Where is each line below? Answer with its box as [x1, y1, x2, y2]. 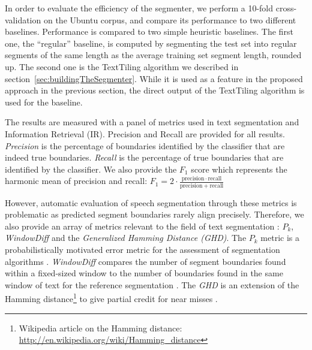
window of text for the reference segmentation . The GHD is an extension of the [5, 278, 299, 291]
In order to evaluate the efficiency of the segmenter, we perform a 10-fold [5, 2, 274, 14]
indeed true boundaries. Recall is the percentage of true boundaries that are [5, 151, 284, 164]
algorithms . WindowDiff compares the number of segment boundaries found [5, 255, 286, 267]
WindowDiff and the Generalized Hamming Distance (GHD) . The [5, 231, 247, 244]
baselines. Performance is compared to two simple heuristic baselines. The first [5, 25, 293, 38]
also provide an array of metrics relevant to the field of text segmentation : [5, 219, 280, 232]
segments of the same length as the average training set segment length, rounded [5, 49, 302, 61]
